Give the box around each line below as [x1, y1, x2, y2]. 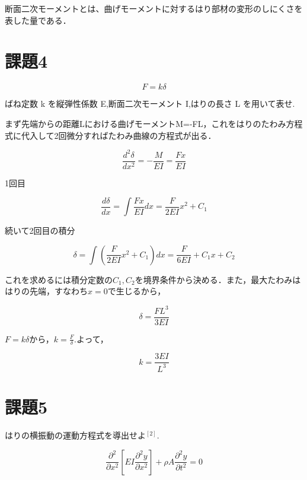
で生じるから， [107, 285, 166, 297]
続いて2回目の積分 [5, 224, 75, 237]
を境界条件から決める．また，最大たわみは [135, 273, 301, 285]
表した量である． [5, 14, 71, 26]
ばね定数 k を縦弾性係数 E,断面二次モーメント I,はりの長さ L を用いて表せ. [5, 97, 295, 110]
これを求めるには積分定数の [5, 273, 113, 285]
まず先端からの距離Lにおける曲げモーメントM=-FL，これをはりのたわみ [5, 117, 286, 129]
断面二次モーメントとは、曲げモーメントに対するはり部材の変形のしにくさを [5, 2, 303, 14]
